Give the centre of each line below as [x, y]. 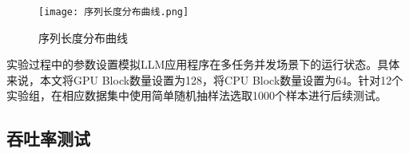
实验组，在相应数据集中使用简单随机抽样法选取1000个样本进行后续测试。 [197, 95]
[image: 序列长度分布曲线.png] [114, 12]
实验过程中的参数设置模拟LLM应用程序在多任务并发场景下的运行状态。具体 [203, 64]
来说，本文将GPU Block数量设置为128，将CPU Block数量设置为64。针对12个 [205, 79]
